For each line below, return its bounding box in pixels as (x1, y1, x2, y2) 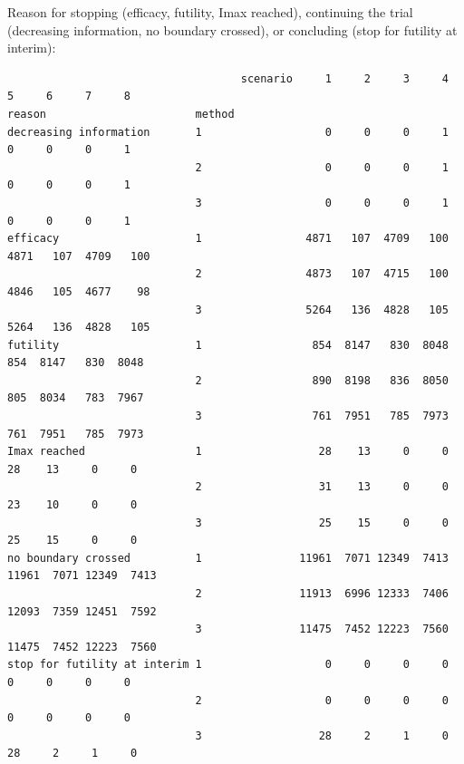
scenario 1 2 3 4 (240, 72, 449, 85)
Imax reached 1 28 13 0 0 (7, 445, 449, 459)
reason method (7, 107, 235, 121)
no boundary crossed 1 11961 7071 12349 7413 (7, 551, 449, 565)
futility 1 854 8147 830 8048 (7, 338, 449, 352)
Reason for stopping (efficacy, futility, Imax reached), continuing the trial (7, 3, 413, 21)
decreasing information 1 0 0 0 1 (7, 125, 449, 139)
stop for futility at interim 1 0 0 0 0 (7, 658, 449, 672)
